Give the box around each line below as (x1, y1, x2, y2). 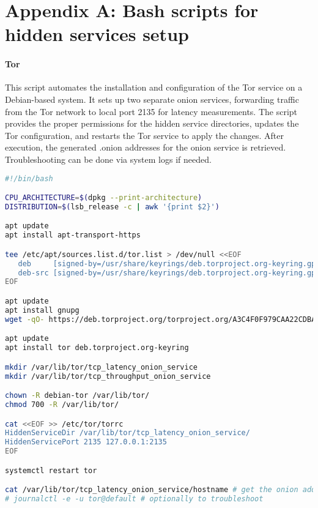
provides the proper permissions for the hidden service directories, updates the (5, 117, 299, 130)
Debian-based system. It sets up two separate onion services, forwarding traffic (5, 92, 299, 105)
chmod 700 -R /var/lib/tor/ (5, 400, 119, 409)
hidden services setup (5, 21, 189, 47)
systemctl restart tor (5, 466, 97, 475)
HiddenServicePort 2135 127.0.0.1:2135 (5, 438, 167, 447)
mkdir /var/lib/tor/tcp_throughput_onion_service (5, 372, 211, 381)
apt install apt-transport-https (5, 231, 141, 240)
